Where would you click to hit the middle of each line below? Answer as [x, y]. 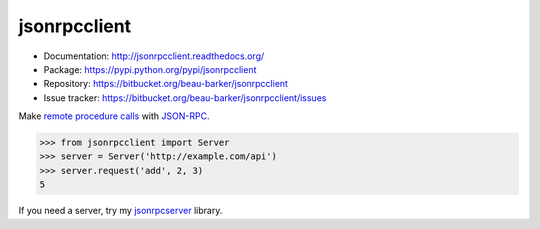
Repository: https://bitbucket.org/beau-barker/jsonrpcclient [166, 84]
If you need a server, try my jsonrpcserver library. [120, 211]
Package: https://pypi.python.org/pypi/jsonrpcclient [150, 69]
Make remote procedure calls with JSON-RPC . [114, 116]
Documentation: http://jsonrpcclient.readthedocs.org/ [154, 56]
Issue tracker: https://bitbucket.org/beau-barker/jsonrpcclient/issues [185, 97]
